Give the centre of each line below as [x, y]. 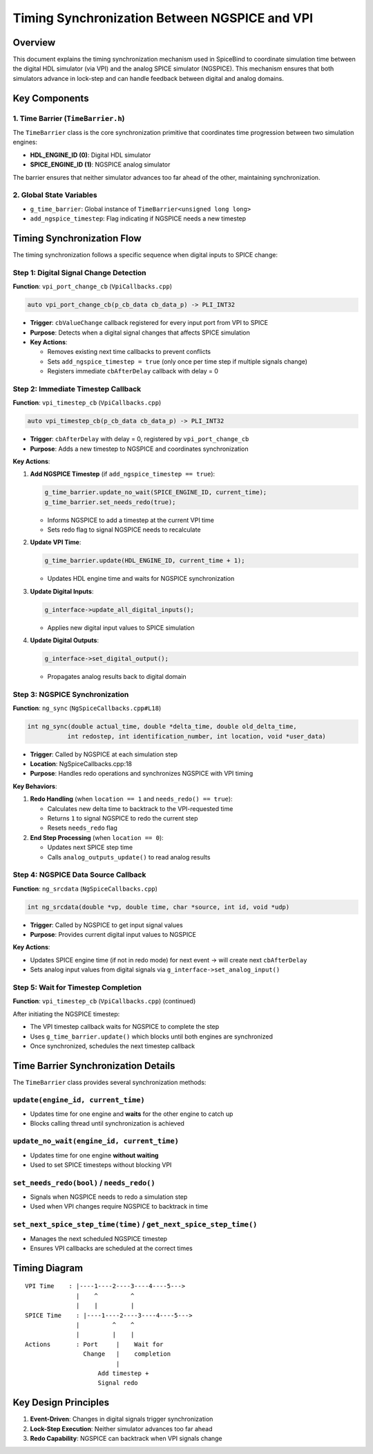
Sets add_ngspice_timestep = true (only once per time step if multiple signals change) [177, 361]
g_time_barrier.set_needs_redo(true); [110, 502]
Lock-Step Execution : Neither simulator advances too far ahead [122, 1428]
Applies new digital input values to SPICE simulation [121, 627]
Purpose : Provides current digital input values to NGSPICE [113, 935]
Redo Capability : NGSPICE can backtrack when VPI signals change [126, 1438]
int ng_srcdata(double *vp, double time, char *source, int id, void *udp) [159, 907]
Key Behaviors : [35, 786]
